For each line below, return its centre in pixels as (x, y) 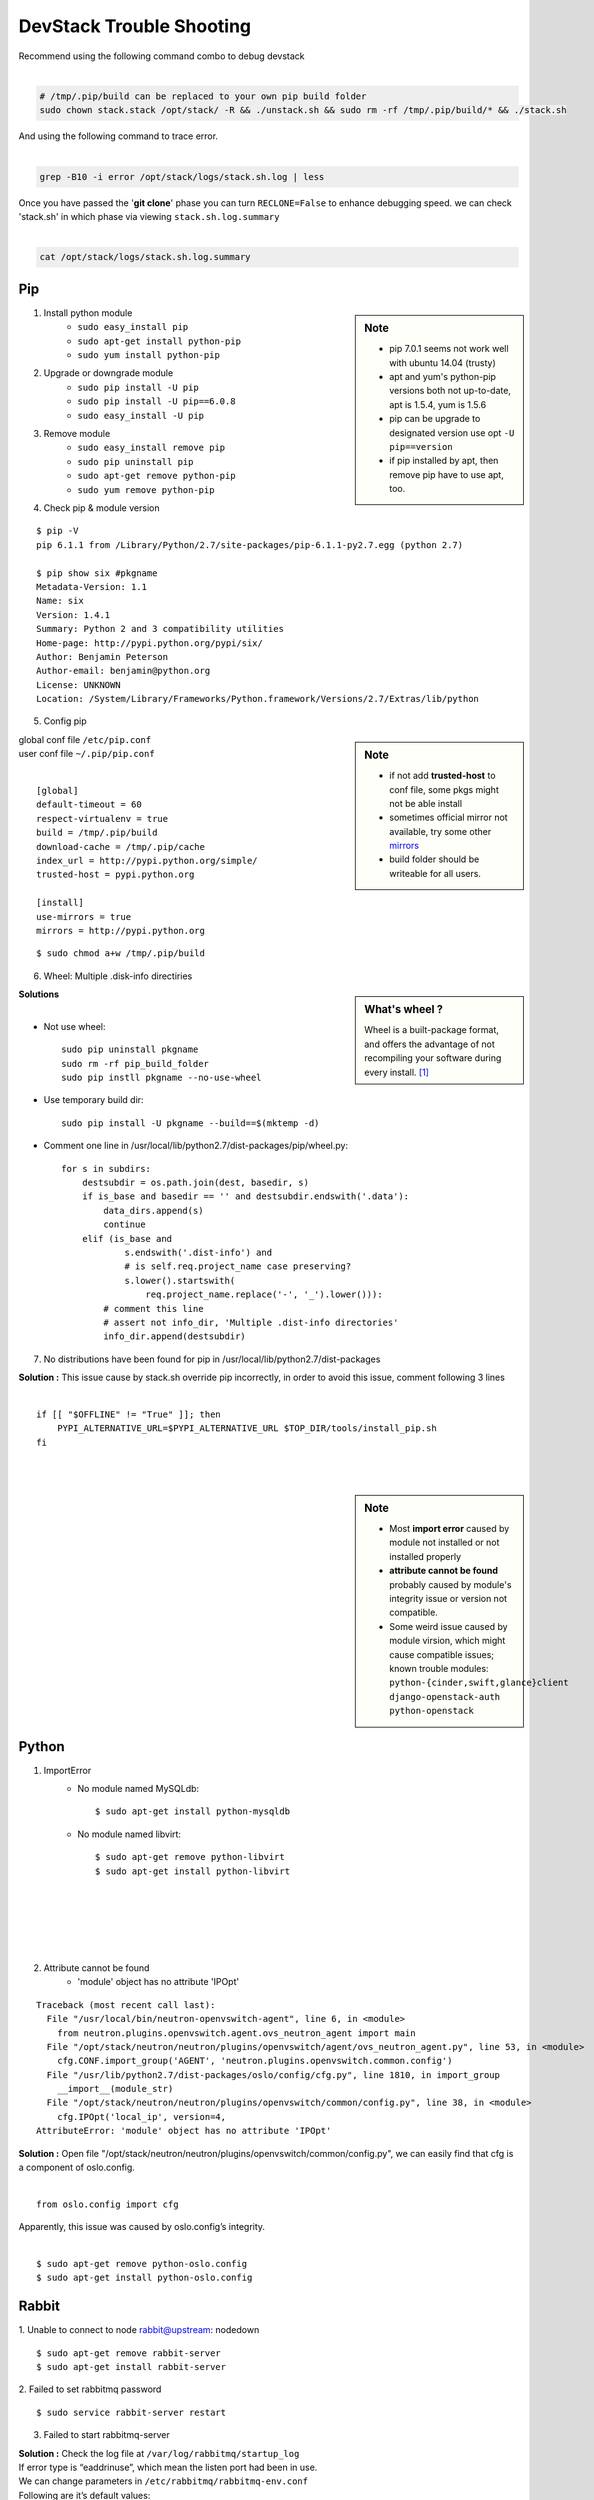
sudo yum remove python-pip (146, 489)
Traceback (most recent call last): (126, 2004)
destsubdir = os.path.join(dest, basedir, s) (195, 1183)
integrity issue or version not (448, 1599)
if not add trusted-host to (442, 776)
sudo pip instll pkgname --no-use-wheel (161, 1078)
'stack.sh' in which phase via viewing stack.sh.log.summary (149, 217)
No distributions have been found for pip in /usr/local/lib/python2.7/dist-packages (212, 1359)
